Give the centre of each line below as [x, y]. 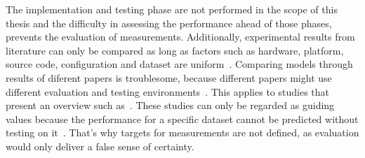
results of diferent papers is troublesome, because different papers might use [169, 77]
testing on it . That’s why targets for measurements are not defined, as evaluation [182, 132]
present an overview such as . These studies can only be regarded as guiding [170, 105]
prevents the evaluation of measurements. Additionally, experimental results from [180, 37]
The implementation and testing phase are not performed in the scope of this [172, 9]
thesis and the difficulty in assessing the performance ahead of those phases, [169, 23]
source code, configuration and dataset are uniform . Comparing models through [179, 64]
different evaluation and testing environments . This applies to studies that [168, 91]
